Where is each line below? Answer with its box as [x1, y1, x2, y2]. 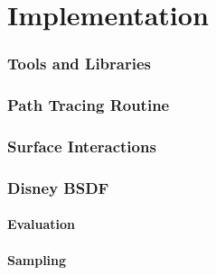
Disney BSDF [7, 176, 109, 198]
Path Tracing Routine [7, 94, 170, 116]
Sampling [7, 250, 67, 269]
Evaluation [7, 215, 75, 234]
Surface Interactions [7, 134, 156, 157]
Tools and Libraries [7, 52, 151, 75]
